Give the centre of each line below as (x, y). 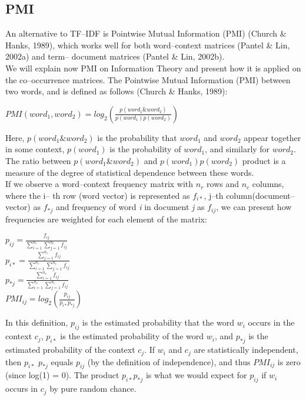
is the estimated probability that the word (158, 322)
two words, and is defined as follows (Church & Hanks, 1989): (117, 91)
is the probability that (137, 137)
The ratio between (38, 160)
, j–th (214, 195)
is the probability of (145, 149)
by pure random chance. (93, 388)
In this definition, (37, 322)
